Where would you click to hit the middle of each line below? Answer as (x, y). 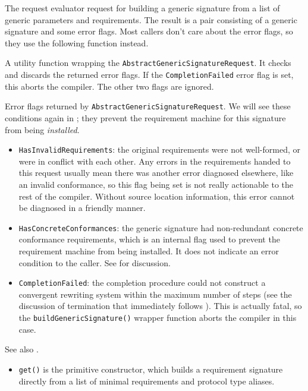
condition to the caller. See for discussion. (95, 262)
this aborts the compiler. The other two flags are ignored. (109, 86)
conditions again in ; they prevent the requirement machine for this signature (145, 117)
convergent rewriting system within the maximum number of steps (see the (155, 294)
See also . (22, 349)
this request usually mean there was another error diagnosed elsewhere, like (156, 173)
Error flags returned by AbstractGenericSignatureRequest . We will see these (148, 106)
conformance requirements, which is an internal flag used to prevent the (149, 239)
